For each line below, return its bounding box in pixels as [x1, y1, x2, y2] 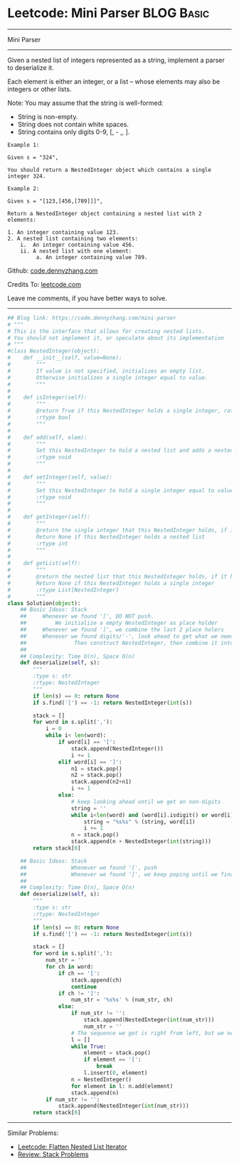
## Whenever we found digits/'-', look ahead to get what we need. [20, 633, 237, 640]
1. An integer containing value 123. [7, 228, 119, 236]
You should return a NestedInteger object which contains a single [7, 166, 212, 173]
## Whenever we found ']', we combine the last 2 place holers [20, 626, 224, 634]
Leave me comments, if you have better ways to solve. [7, 294, 167, 302]
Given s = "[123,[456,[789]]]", [7, 198, 103, 205]
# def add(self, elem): [7, 434, 87, 441]
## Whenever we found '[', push [20, 864, 158, 871]
